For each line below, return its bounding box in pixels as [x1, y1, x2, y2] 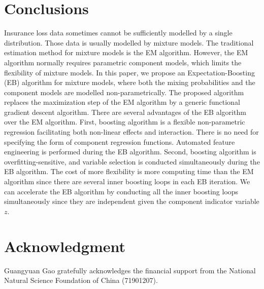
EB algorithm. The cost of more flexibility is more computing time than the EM [4, 166, 254, 177]
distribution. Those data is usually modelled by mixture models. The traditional [4, 37, 254, 48]
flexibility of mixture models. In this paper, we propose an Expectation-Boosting [4, 67, 255, 77]
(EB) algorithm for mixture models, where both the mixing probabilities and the [4, 77, 255, 88]
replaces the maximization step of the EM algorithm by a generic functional [4, 97, 240, 107]
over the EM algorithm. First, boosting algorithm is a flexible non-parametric [4, 116, 245, 127]
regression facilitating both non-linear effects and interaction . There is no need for [4, 127, 259, 137]
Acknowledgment [4, 235, 125, 256]
